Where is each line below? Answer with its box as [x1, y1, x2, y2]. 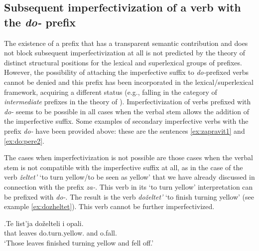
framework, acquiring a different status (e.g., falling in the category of [4, 86, 217, 97]
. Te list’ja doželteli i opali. [4, 218, 84, 228]
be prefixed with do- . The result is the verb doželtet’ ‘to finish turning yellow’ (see [4, 191, 254, 202]
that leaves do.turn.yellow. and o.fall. [4, 228, 117, 238]
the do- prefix [4, 14, 76, 29]
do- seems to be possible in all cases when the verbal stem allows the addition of [4, 106, 250, 116]
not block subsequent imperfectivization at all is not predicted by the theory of [4, 47, 246, 58]
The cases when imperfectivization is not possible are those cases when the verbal [4, 152, 253, 163]
